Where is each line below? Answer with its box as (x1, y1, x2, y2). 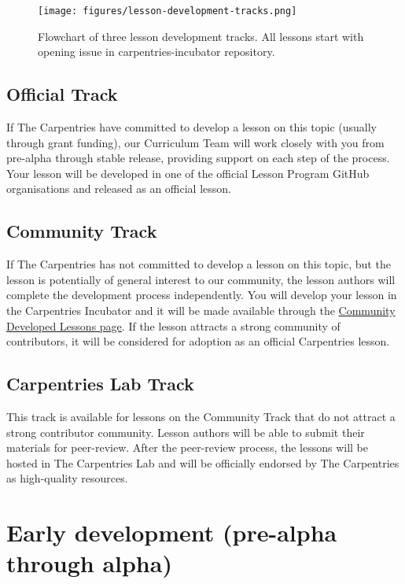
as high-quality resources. (6, 470, 128, 486)
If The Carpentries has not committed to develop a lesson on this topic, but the (6, 256, 391, 272)
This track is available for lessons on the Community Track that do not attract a (6, 408, 396, 424)
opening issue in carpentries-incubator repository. (38, 43, 275, 60)
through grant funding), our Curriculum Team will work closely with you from (6, 134, 385, 150)
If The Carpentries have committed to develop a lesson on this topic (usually (6, 119, 377, 135)
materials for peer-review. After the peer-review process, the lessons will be (6, 439, 368, 456)
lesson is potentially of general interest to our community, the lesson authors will (6, 271, 396, 287)
